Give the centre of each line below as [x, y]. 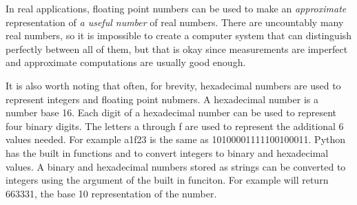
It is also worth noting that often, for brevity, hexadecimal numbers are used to [173, 85]
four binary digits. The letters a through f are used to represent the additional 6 [175, 126]
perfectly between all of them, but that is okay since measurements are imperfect [177, 48]
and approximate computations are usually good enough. [126, 62]
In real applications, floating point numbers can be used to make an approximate [176, 8]
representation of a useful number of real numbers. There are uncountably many [175, 22]
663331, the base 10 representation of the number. [111, 193]
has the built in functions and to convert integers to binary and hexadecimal [167, 152]
